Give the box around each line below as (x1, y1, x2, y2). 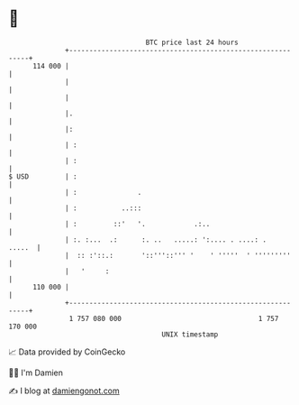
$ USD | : (8, 171, 77, 181)
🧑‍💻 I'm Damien (8, 367, 64, 378)
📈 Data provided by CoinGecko (8, 346, 126, 357)
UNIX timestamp (161, 329, 219, 339)
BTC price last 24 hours (145, 38, 240, 47)
